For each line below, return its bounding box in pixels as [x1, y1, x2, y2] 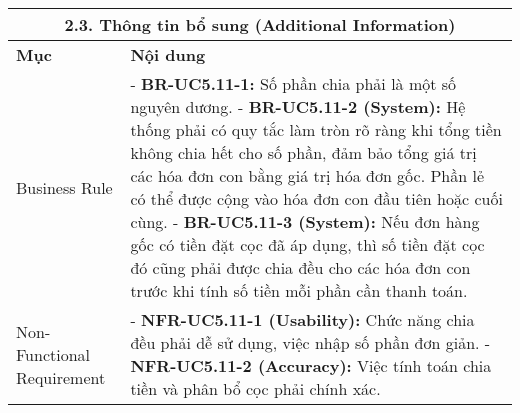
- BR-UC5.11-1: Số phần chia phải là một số [130, 72, 457, 95]
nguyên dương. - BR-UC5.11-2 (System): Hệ [130, 95, 466, 118]
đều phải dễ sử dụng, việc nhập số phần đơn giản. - [130, 331, 491, 354]
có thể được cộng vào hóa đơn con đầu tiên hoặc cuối [130, 187, 503, 210]
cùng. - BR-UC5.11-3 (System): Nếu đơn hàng [130, 210, 480, 233]
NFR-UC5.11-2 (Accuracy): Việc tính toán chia [130, 354, 492, 377]
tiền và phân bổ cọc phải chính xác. [130, 377, 381, 400]
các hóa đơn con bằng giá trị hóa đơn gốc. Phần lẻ [130, 164, 485, 187]
